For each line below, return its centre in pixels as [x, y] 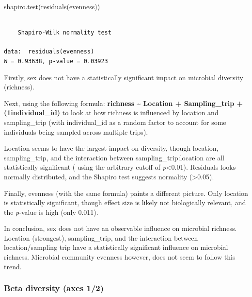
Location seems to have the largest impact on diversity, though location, [111, 148]
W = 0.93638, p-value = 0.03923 [56, 61]
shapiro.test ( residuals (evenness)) [52, 6]
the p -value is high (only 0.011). [51, 212]
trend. [13, 266]
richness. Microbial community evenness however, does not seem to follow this [120, 257]
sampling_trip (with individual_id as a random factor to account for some [115, 122]
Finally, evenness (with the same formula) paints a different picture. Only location [126, 193]
